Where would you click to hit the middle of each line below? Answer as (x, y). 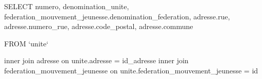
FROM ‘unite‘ (26, 43)
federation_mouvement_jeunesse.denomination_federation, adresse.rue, (117, 16)
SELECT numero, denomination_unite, (67, 6)
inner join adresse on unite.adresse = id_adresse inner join (96, 60)
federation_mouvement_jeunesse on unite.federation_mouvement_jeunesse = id (131, 70)
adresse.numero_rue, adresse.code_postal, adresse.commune (99, 26)
